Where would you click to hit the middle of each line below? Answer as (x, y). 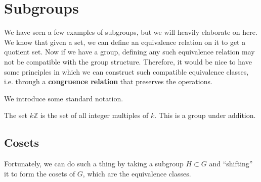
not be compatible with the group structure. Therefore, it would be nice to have (128, 61)
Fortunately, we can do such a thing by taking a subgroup (94, 164)
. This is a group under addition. (205, 115)
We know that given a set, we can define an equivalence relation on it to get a (125, 42)
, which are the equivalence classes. (137, 173)
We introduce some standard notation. (64, 98)
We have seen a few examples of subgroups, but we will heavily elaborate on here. (131, 32)
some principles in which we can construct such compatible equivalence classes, (126, 71)
